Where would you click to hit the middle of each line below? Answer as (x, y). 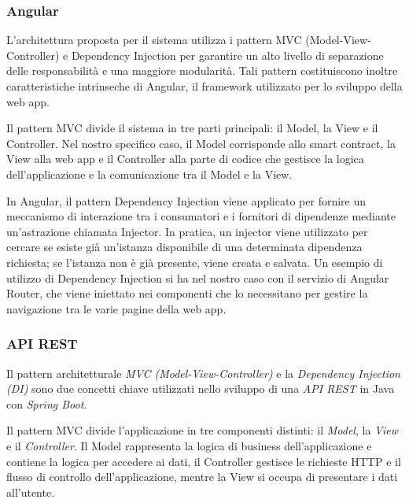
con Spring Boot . (47, 403)
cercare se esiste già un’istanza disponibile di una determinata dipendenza (184, 247)
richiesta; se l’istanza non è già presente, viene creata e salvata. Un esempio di (195, 262)
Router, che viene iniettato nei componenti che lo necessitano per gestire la (187, 293)
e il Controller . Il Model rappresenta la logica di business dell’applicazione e (189, 445)
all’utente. (31, 492)
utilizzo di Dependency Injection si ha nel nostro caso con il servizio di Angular (198, 277)
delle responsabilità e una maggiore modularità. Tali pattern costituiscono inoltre (202, 70)
